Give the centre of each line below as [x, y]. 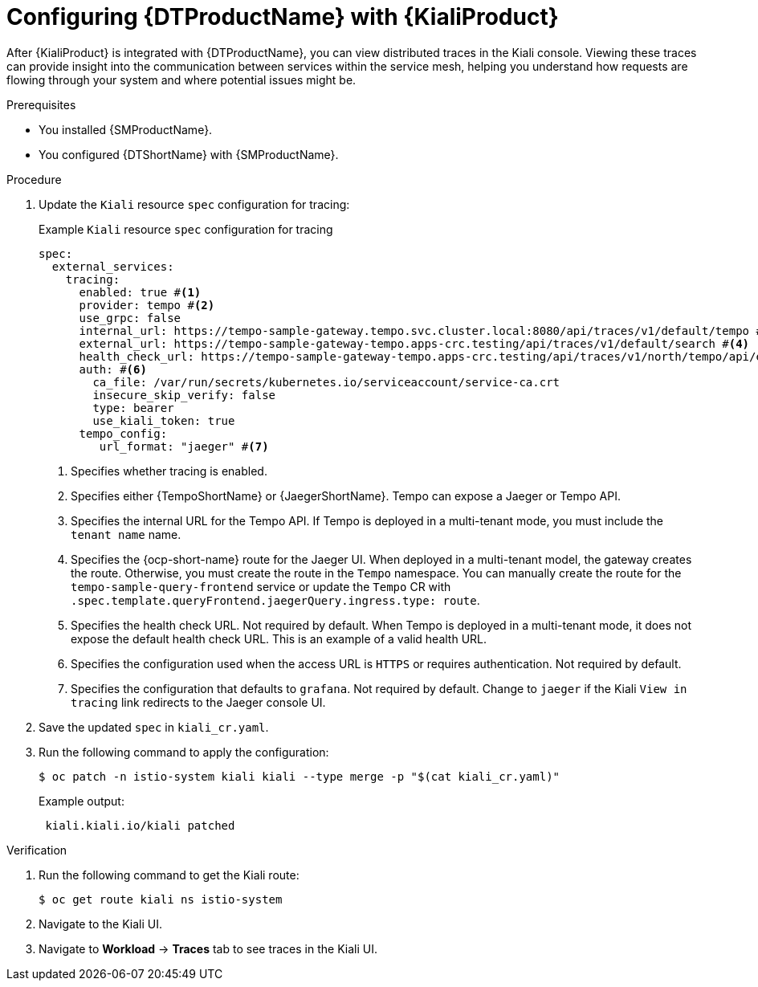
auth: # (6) [113, 369]
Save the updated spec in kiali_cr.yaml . [154, 727]
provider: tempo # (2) [147, 305]
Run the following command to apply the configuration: [184, 752]
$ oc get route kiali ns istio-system [161, 899]
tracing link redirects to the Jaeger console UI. [198, 702]
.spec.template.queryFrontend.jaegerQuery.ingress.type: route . [275, 600]
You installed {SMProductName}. [126, 129]
